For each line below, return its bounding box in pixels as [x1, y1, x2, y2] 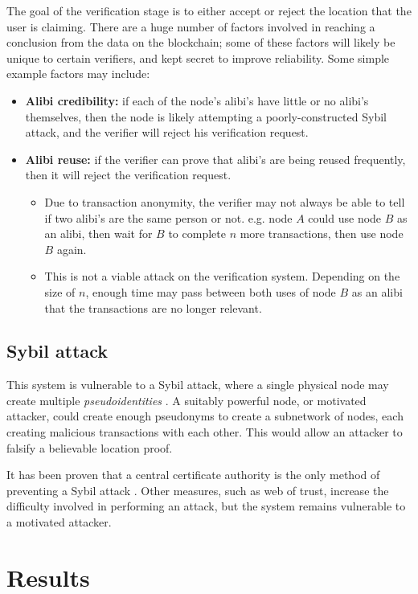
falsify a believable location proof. [6, 439, 173, 456]
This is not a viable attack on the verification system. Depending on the [44, 268, 400, 285]
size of [44, 283, 76, 300]
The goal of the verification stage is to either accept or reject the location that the [6, 2, 412, 18]
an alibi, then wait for [44, 225, 153, 242]
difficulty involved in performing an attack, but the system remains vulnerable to [6, 498, 406, 514]
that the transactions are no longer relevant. [44, 299, 262, 316]
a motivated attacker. [6, 514, 112, 531]
